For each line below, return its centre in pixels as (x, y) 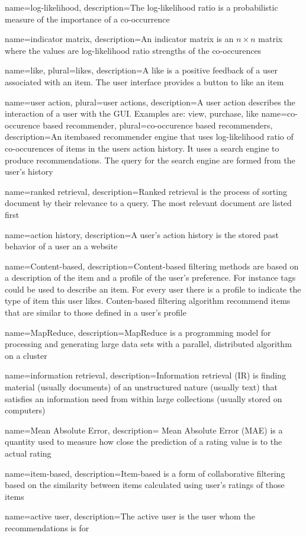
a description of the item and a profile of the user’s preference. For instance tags (150, 277)
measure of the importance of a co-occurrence (87, 19)
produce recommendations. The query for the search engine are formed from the (150, 160)
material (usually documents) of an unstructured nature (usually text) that (141, 387)
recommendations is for (47, 527)
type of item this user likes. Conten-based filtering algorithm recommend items (148, 301)
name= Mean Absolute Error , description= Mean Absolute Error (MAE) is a (144, 430)
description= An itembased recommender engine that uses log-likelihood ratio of (149, 137)
